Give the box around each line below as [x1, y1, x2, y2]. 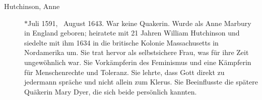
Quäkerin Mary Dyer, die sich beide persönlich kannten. [24, 86, 197, 96]
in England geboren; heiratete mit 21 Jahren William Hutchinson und [24, 27, 240, 38]
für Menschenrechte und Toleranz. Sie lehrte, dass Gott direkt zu [24, 66, 225, 77]
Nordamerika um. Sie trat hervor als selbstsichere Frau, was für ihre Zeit [24, 47, 249, 57]
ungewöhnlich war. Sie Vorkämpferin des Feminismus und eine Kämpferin [24, 56, 251, 67]
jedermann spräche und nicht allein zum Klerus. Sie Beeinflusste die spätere [24, 76, 258, 87]
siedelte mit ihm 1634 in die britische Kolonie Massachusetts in [24, 37, 219, 47]
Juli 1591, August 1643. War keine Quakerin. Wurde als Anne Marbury [28, 17, 251, 28]
